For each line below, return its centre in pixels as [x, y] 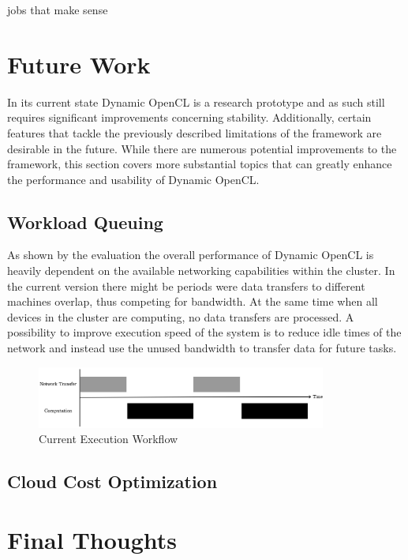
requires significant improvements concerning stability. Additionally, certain [189, 117]
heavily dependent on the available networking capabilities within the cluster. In [201, 271]
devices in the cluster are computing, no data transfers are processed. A [181, 316]
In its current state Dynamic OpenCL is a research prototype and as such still [196, 101]
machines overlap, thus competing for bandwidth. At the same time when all [193, 301]
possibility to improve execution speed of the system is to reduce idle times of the [204, 332]
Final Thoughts [92, 539]
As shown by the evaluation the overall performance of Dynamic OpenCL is [191, 255]
